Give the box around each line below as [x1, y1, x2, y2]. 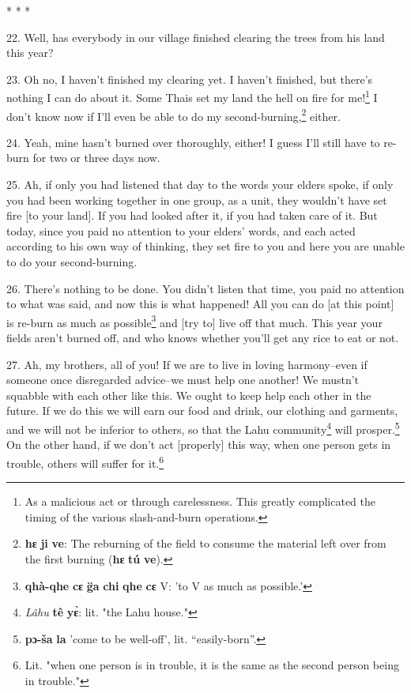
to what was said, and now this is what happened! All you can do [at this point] [6, 296, 394, 312]
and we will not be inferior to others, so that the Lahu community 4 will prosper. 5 [6, 419, 400, 437]
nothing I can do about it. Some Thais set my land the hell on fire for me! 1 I [6, 87, 378, 106]
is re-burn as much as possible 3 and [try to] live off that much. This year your [6, 311, 383, 330]
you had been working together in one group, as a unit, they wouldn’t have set [6, 191, 387, 208]
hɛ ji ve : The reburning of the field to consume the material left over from [25, 535, 386, 552]
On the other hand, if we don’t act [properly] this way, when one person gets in [6, 436, 391, 453]
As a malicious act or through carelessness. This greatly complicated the [25, 493, 375, 510]
